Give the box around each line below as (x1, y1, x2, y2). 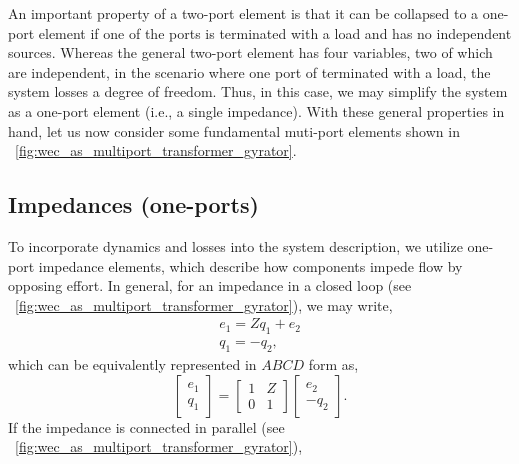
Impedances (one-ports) (8, 189, 259, 220)
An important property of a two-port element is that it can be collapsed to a (8, 3, 479, 23)
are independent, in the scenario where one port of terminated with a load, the (8, 61, 491, 82)
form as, (308, 353, 359, 374)
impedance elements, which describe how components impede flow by (38, 255, 463, 276)
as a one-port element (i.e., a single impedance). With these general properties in (8, 100, 505, 121)
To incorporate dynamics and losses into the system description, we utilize (8, 235, 463, 256)
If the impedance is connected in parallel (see (8, 416, 285, 437)
